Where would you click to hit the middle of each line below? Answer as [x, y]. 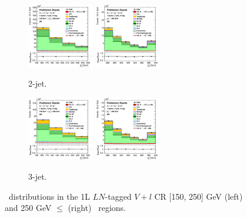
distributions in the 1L [49, 196]
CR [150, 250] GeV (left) [198, 196]
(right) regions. [97, 208]
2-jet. [38, 83]
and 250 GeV [28, 208]
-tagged [118, 196]
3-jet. [38, 176]
